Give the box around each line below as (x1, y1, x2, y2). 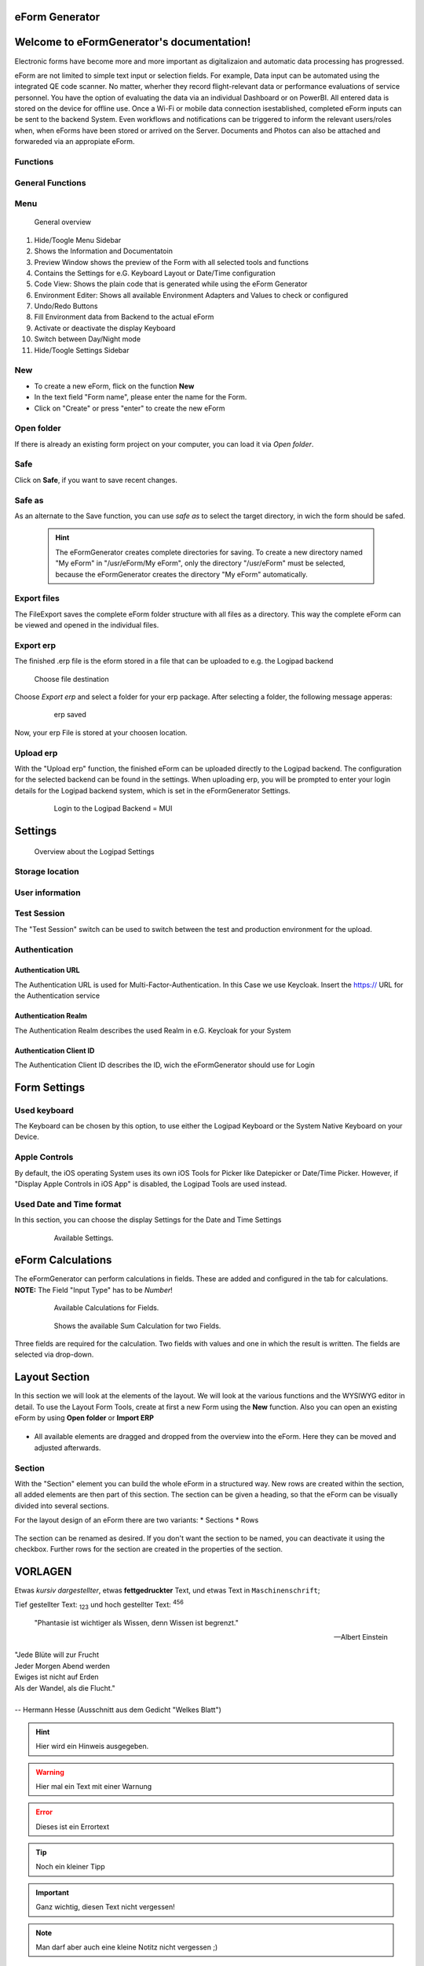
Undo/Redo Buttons (34, 301, 98, 311)
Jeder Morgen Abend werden (14, 1661, 110, 1670)
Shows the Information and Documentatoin (34, 246, 173, 256)
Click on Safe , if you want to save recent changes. (14, 475, 178, 484)
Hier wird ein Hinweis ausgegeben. (35, 1742, 149, 1751)
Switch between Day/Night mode (34, 334, 141, 344)
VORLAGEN (14, 1565, 72, 1578)
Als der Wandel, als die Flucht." (14, 1683, 115, 1692)
